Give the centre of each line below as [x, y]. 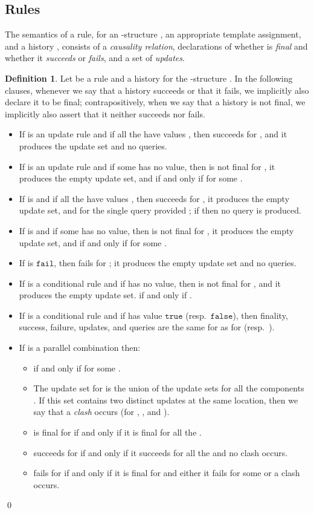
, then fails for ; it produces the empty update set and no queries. [175, 263]
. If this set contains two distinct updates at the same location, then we [166, 400]
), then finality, [260, 315]
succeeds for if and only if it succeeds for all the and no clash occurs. [161, 452]
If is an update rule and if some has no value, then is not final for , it [147, 166]
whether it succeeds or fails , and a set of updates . [95, 58]
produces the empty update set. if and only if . [105, 295]
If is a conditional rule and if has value [91, 315]
